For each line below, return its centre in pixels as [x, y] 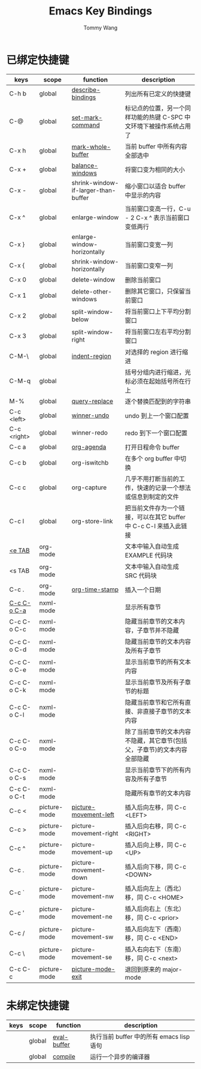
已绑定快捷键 [38, 60]
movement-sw [92, 936]
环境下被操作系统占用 [161, 126]
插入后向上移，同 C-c [156, 845]
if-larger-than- [94, 190]
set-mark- [87, 117]
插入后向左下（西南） [155, 929]
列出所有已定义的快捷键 [158, 94]
